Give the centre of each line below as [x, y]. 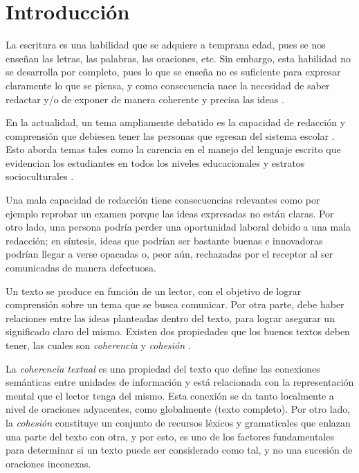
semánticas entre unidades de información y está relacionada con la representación [180, 382]
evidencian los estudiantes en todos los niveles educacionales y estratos [155, 162]
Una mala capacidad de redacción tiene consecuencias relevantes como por [163, 200]
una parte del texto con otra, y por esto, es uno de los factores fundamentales [170, 436]
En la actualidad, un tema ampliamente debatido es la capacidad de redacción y [176, 122]
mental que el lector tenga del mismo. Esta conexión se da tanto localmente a [170, 395]
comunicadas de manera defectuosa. [81, 268]
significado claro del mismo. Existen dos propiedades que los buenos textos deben [178, 331]
